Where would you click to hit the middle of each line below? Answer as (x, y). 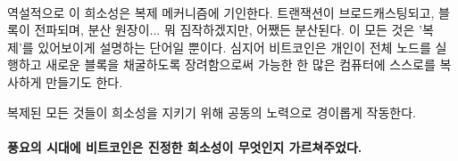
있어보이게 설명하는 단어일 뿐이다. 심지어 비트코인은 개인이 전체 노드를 (234, 47)
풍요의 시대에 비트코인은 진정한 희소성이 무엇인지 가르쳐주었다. (185, 146)
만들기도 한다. (84, 81)
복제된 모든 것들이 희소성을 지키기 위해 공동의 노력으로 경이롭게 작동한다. (212, 112)
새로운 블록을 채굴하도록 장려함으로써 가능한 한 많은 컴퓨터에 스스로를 (241, 64)
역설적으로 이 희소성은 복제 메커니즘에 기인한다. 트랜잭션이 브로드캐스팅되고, (221, 12)
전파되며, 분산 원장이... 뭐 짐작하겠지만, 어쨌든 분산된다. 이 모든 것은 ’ (228, 30)
